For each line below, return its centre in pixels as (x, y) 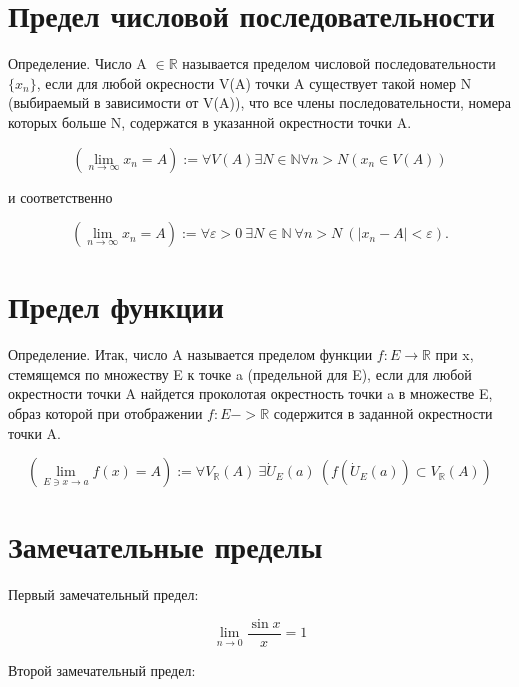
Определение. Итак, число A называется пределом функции (190, 354)
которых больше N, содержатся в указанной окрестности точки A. (210, 121)
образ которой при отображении (105, 413)
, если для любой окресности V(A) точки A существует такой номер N (254, 82)
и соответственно (60, 196)
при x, (454, 354)
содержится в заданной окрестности (383, 413)
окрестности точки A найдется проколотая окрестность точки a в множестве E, (250, 393)
